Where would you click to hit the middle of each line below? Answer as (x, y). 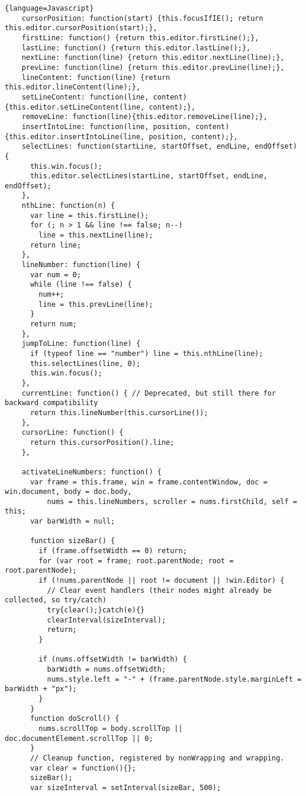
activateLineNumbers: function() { (91, 472)
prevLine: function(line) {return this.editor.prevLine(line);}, (153, 67)
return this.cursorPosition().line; (102, 442)
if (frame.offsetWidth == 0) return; (113, 551)
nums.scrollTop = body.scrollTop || (111, 728)
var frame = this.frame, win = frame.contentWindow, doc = (149, 482)
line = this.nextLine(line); (96, 235)
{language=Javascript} (49, 8)
